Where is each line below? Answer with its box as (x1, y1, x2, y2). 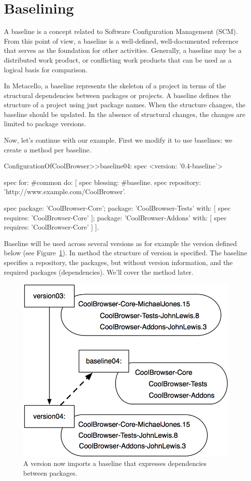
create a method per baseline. (4, 144, 91, 154)
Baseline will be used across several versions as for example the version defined (4, 238, 237, 248)
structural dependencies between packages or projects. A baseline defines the (4, 90, 231, 100)
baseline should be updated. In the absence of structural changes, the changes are (4, 109, 246, 119)
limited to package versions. (4, 118, 86, 129)
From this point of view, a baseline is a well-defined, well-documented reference (4, 35, 238, 46)
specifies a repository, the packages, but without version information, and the (4, 257, 233, 267)
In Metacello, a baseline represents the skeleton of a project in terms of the (4, 81, 226, 91)
